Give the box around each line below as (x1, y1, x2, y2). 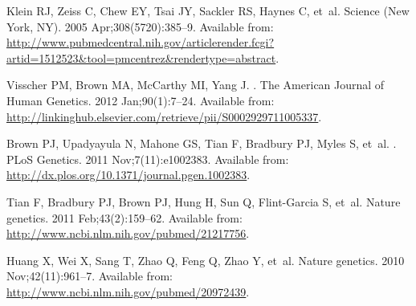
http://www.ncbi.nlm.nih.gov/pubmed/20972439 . (6, 283, 250, 300)
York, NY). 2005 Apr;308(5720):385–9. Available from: (6, 18, 274, 35)
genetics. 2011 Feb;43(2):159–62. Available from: (6, 209, 243, 226)
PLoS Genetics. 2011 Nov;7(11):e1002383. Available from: (6, 150, 289, 167)
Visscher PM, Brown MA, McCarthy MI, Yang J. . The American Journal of (6, 76, 385, 93)
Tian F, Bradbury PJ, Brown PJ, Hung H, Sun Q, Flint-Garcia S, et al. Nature (6, 193, 401, 210)
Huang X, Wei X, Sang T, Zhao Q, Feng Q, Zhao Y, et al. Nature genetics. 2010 (6, 251, 405, 268)
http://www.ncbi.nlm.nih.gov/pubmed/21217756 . (6, 225, 250, 242)
